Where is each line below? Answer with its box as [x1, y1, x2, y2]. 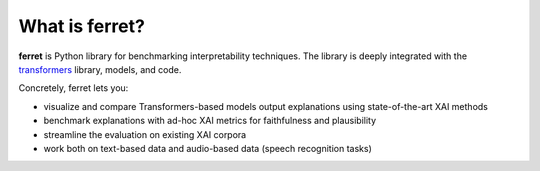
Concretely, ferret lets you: [18, 82, 129, 94]
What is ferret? [18, 15, 145, 37]
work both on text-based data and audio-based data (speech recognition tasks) [43, 142, 372, 154]
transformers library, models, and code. [18, 63, 182, 75]
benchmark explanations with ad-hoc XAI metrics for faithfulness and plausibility [43, 115, 377, 127]
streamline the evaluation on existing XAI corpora [43, 128, 247, 140]
